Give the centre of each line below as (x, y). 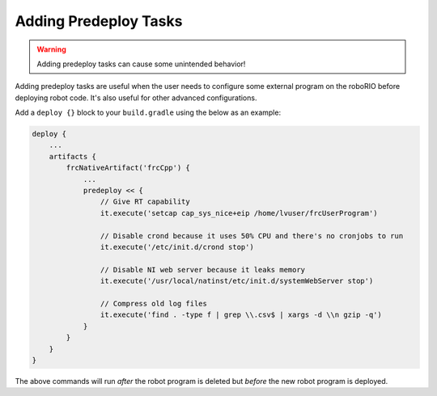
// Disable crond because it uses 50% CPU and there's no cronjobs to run (252, 236)
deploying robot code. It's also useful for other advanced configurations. (136, 98)
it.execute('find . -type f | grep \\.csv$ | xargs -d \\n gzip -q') (241, 315)
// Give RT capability (145, 202)
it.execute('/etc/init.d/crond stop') (177, 247)
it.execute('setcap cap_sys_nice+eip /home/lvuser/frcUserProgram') (239, 213)
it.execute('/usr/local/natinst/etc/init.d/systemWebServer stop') (237, 281)
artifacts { (73, 156)
